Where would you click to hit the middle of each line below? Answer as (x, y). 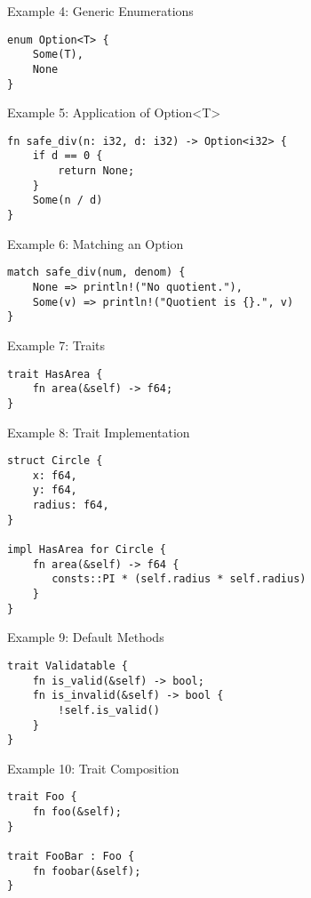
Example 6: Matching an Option (96, 243)
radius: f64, (71, 505)
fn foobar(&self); (87, 871)
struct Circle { (55, 461)
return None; (96, 171)
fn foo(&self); (77, 812)
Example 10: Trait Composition (93, 768)
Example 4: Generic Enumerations (100, 11)
